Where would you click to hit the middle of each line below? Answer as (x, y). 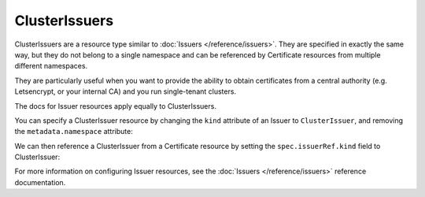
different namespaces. (51, 66)
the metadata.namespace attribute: (74, 132)
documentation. (40, 182)
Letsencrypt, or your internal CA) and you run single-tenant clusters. (125, 91)
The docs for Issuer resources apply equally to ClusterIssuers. (115, 106)
